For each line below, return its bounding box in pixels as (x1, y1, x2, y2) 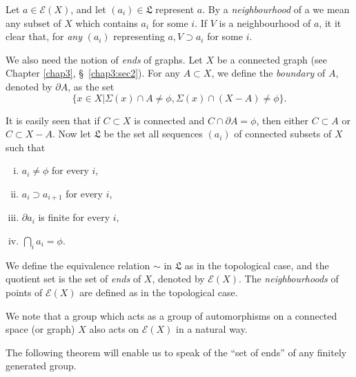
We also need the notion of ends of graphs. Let (6, 52, 203, 66)
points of (6, 284, 43, 299)
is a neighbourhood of (219, 15, 311, 30)
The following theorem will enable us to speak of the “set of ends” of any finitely (6, 345, 347, 359)
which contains (75, 15, 138, 30)
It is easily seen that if (6, 113, 100, 127)
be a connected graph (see (217, 52, 327, 66)
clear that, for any (6, 29, 82, 43)
